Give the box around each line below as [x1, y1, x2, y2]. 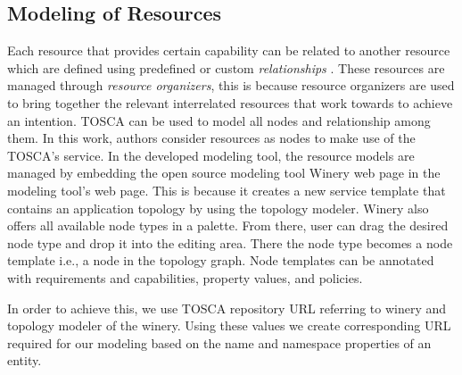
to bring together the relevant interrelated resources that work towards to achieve [7, 93, 453, 112]
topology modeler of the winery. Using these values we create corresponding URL [7, 316, 451, 335]
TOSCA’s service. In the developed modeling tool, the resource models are [7, 146, 415, 164]
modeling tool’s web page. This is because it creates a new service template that [7, 180, 446, 199]
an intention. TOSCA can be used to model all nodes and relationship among [7, 111, 431, 129]
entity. [7, 351, 42, 370]
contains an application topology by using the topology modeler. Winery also [7, 198, 429, 217]
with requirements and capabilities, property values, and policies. [7, 268, 363, 287]
